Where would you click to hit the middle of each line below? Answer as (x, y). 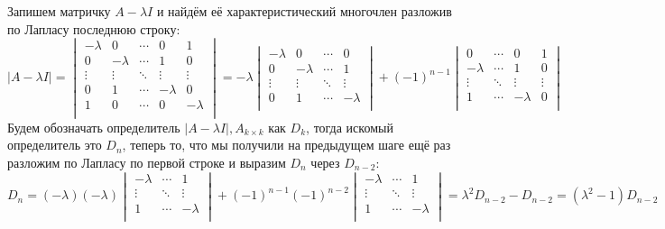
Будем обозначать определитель (94, 127)
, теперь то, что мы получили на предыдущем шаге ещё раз (286, 145)
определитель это (55, 145)
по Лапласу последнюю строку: (94, 28)
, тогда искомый (350, 127)
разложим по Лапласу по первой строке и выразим (147, 162)
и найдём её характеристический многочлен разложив (304, 11)
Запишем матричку (59, 11)
